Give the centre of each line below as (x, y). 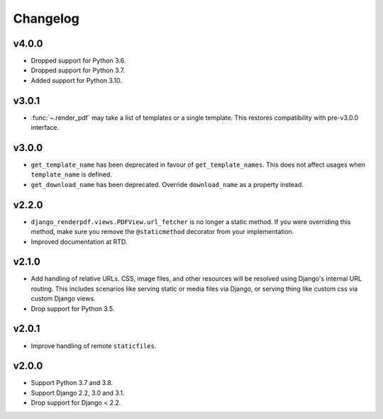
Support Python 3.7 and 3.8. (72, 383)
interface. (45, 128)
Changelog (46, 18)
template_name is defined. (72, 174)
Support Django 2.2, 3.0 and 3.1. (78, 393)
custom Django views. (63, 298)
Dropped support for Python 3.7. (78, 70)
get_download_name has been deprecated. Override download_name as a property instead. (167, 184)
